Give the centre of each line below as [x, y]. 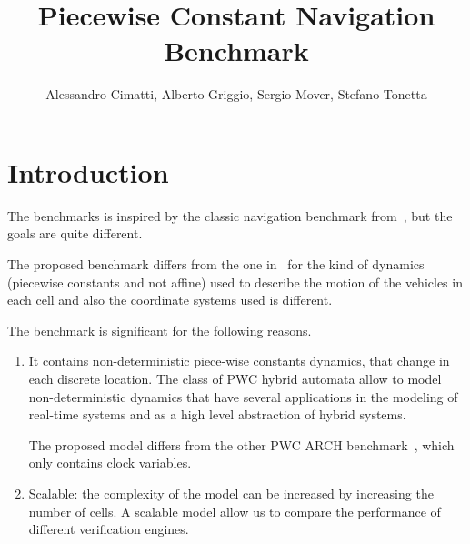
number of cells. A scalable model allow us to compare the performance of [235, 511]
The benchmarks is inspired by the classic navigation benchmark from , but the [230, 215]
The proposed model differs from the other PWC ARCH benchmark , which [241, 444]
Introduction [88, 171]
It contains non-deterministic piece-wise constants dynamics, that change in [239, 361]
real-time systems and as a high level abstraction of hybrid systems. [217, 414]
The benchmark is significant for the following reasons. [160, 330]
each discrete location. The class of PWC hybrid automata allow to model [235, 378]
